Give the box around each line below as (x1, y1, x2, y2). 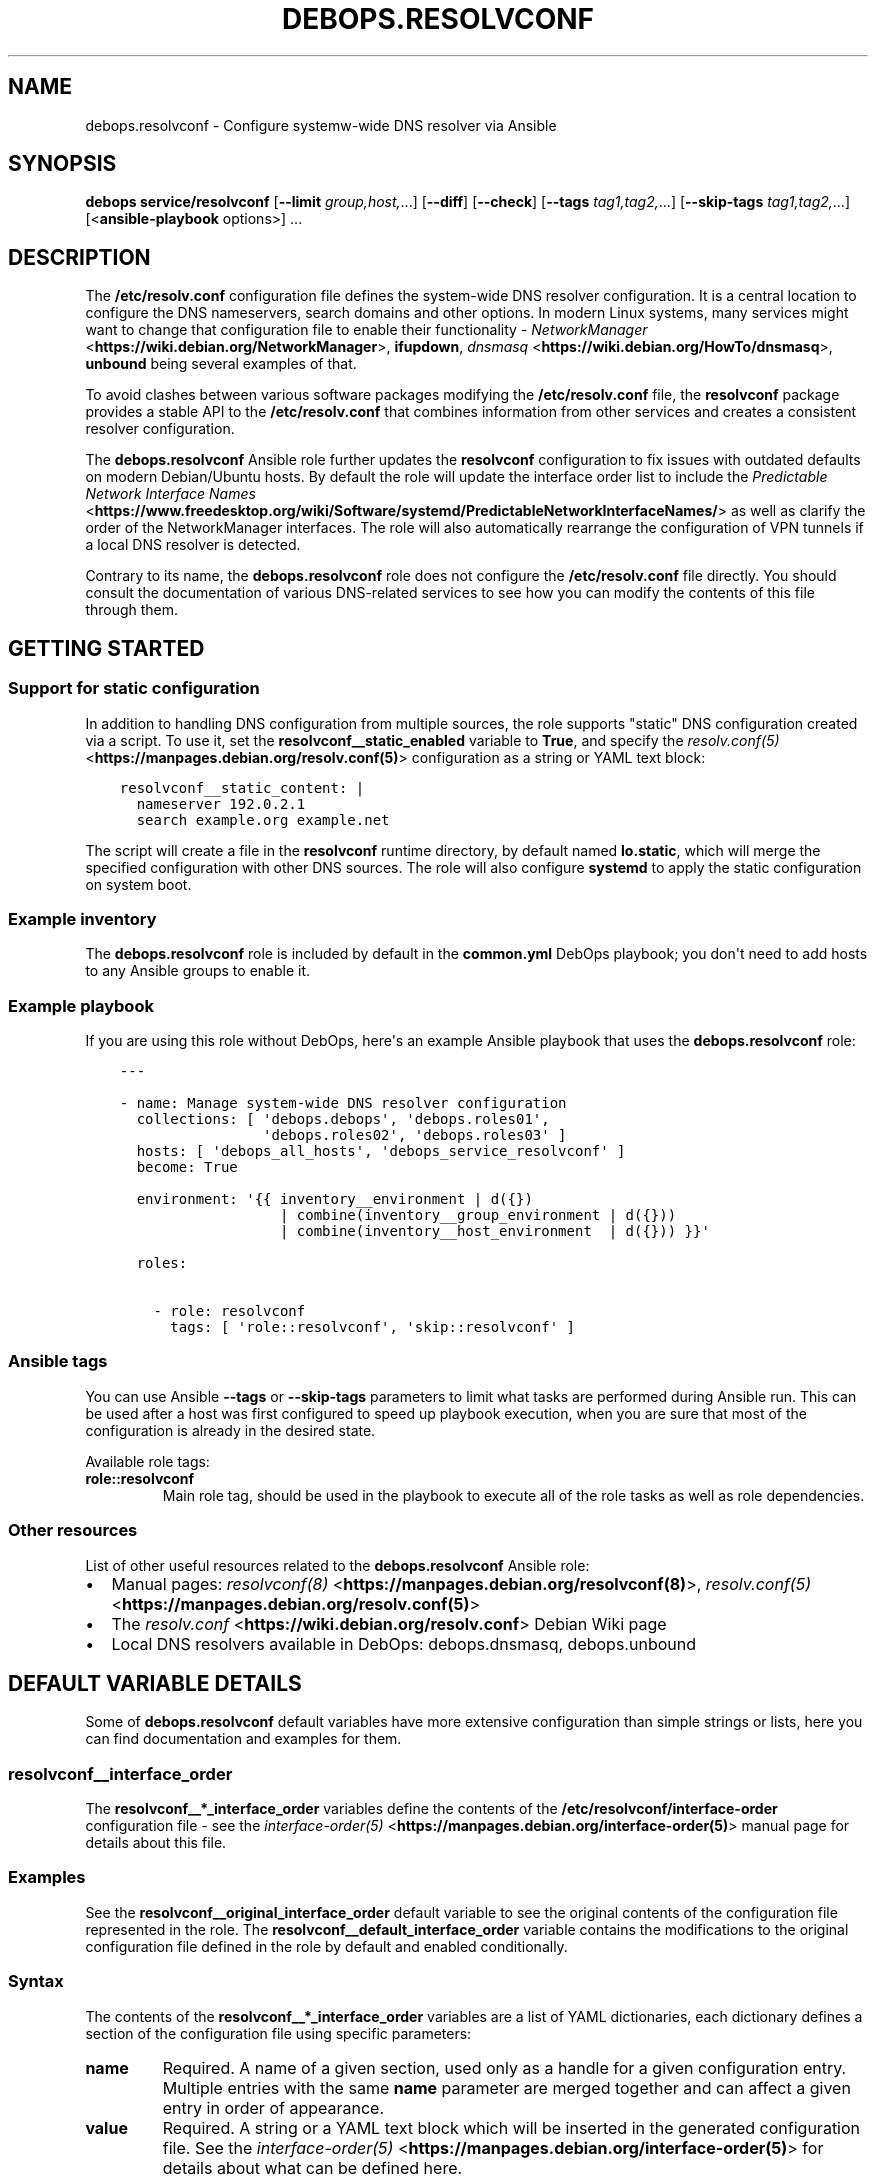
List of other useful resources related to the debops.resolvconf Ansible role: (85, 1556, 590, 1574)
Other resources (8, 1520, 138, 1541)
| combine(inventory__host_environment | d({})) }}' (279, 1223, 710, 1239)
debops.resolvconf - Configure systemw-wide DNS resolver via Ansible (85, 116, 557, 134)
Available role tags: (85, 1452, 210, 1470)
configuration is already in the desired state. (85, 1421, 376, 1439)
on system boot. (85, 875, 192, 893)
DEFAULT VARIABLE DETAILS (8, 1670, 302, 1696)
